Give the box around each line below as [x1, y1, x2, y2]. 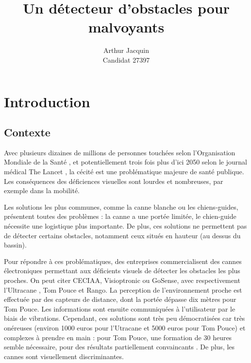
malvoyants [88, 17, 165, 37]
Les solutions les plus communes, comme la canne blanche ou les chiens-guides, [4, 201, 238, 212]
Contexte [4, 125, 50, 140]
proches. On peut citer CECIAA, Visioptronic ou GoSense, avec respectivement [4, 275, 240, 285]
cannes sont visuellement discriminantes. [4, 351, 124, 361]
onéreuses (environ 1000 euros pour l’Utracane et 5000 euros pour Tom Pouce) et [4, 322, 246, 332]
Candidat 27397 [102, 54, 150, 65]
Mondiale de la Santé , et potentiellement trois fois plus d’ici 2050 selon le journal [4, 157, 247, 167]
